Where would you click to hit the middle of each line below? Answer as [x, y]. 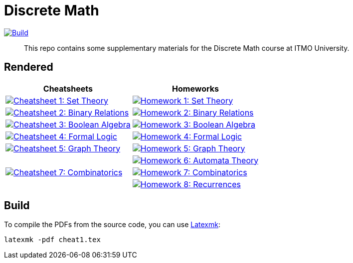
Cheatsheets [68, 88]
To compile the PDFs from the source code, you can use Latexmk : [112, 225]
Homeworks [195, 88]
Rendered [29, 67]
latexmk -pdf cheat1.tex [52, 240]
